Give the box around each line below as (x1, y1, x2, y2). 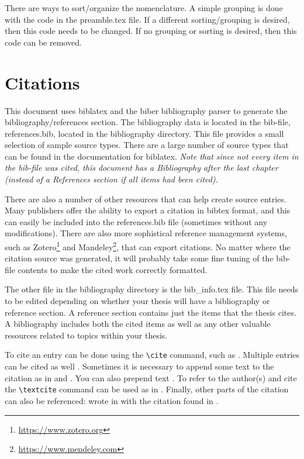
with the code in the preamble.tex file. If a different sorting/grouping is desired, (5, 13, 290, 25)
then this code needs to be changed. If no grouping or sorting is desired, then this (5, 25, 297, 37)
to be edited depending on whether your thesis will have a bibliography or (5, 295, 270, 307)
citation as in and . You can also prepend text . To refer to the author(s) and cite (5, 371, 297, 384)
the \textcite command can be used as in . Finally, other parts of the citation (5, 383, 289, 395)
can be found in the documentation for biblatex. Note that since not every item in (5, 150, 299, 162)
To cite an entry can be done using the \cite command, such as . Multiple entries (5, 348, 300, 361)
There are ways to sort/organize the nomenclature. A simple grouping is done (5, 2, 283, 13)
